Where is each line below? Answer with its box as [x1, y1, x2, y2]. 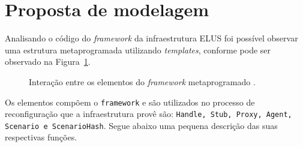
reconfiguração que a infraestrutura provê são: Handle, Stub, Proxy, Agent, [5, 107, 292, 120]
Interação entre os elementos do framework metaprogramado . [29, 75, 256, 88]
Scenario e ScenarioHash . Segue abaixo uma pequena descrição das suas [5, 119, 278, 131]
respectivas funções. [5, 131, 77, 143]
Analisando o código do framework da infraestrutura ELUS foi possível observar [5, 32, 298, 44]
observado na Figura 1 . [5, 55, 91, 68]
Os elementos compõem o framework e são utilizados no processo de [5, 95, 255, 108]
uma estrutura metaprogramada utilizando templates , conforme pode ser [5, 43, 271, 56]
